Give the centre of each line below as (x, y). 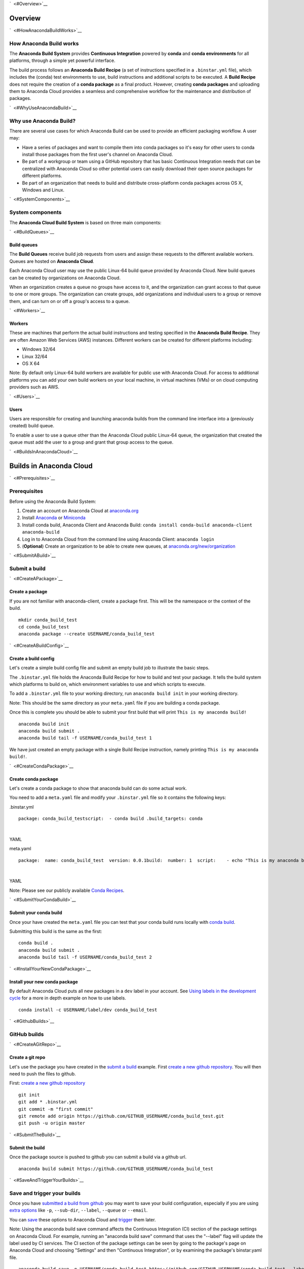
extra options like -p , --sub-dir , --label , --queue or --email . (79, 1210)
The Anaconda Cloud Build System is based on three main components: (85, 222)
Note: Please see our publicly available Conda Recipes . (67, 890)
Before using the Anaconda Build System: (53, 501)
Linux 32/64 (35, 356)
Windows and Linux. (43, 190)
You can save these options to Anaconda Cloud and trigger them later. (83, 1220)
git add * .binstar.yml (48, 1102)
